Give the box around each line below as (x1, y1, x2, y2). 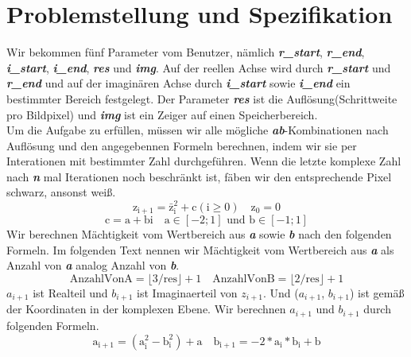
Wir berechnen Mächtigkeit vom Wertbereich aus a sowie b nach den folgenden (6, 226, 392, 243)
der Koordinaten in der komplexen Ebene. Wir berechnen (6, 301, 286, 317)
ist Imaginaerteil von (137, 285, 238, 301)
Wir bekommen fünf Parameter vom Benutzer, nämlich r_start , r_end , (6, 44, 365, 60)
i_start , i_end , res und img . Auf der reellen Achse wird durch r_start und (6, 59, 391, 76)
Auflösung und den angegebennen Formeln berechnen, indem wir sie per (6, 137, 357, 153)
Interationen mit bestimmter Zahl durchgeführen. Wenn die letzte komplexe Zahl (6, 153, 401, 169)
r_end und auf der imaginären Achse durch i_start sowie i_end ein (6, 75, 351, 91)
